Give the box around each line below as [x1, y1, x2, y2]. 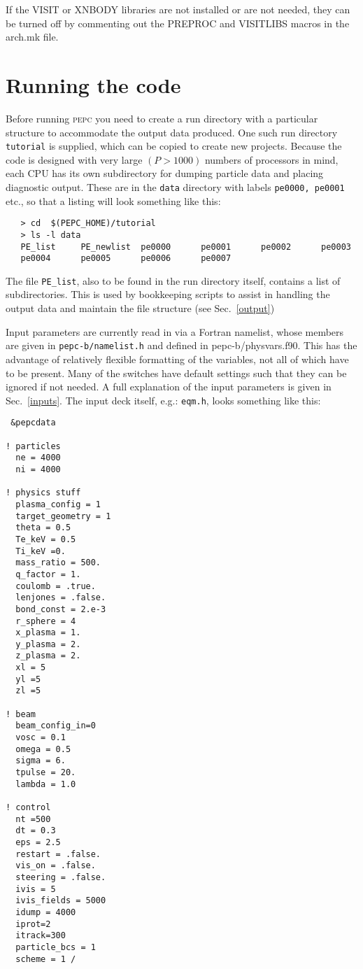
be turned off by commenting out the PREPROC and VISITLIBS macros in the [6, 15, 350, 30]
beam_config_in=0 [15, 721, 96, 731]
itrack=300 [15, 931, 66, 941]
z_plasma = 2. [15, 651, 81, 661]
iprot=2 [15, 919, 51, 929]
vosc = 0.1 [15, 733, 66, 743]
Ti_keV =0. [15, 546, 66, 556]
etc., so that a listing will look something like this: [6, 193, 221, 208]
